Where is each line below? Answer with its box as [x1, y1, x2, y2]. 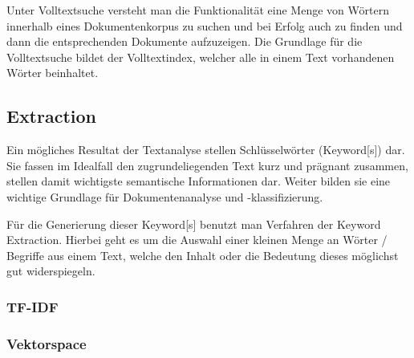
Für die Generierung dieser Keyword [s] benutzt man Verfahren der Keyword [6, 215, 381, 232]
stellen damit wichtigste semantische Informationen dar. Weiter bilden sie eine [6, 173, 391, 189]
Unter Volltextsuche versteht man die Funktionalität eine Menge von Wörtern [6, 2, 389, 18]
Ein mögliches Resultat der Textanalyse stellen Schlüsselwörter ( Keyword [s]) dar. [6, 141, 405, 158]
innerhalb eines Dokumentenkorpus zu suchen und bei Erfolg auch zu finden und [6, 17, 403, 34]
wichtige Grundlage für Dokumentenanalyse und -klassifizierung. [6, 188, 323, 205]
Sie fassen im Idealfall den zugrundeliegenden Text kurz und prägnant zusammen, [6, 157, 408, 173]
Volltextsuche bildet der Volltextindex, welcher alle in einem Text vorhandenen [6, 48, 395, 65]
